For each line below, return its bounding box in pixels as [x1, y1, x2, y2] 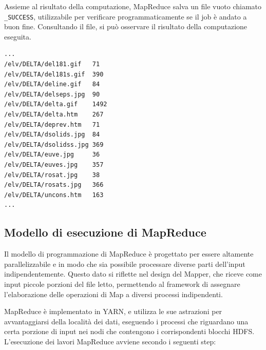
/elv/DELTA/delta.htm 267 [4, 111, 104, 118]
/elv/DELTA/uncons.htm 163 [4, 191, 104, 199]
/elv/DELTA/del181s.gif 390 [4, 70, 104, 78]
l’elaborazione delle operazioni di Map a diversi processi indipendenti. [4, 288, 223, 299]
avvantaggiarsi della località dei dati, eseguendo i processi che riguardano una [4, 316, 249, 326]
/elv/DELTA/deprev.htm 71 [4, 121, 100, 128]
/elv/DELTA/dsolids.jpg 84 [4, 131, 100, 139]
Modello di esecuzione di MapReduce [4, 224, 206, 240]
